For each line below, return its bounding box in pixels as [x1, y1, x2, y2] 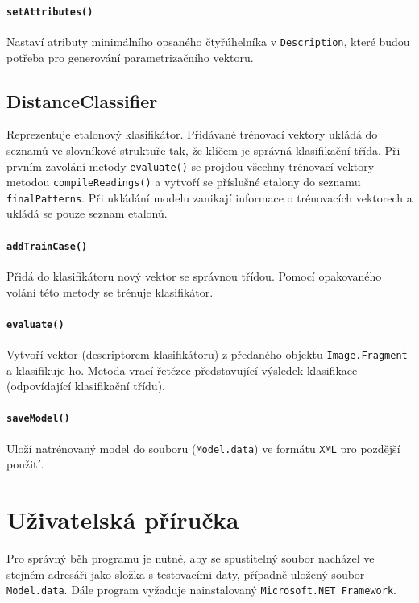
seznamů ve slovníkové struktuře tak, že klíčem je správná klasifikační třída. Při [6, 141, 400, 158]
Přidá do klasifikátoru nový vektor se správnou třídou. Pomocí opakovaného [6, 267, 382, 284]
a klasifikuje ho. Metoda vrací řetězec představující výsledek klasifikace [6, 361, 358, 378]
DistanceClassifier [6, 88, 158, 113]
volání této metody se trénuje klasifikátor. [6, 283, 214, 300]
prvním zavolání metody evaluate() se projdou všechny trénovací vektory [6, 157, 375, 174]
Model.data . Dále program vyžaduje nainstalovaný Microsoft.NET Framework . [6, 581, 396, 598]
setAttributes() [6, 6, 93, 18]
